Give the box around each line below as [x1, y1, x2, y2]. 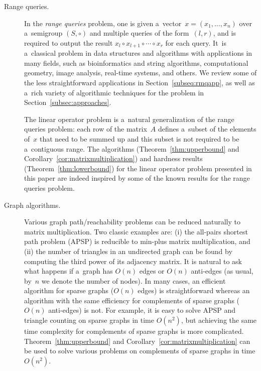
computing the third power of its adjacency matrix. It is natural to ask [24, 256, 242, 266]
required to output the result [24, 37, 113, 48]
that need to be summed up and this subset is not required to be [39, 133, 239, 144]
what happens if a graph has [24, 266, 113, 276]
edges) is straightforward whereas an [138, 285, 250, 296]
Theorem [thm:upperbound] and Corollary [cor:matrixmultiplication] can [24, 335, 250, 346]
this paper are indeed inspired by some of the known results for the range [24, 173, 250, 183]
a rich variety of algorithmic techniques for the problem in [24, 87, 204, 97]
